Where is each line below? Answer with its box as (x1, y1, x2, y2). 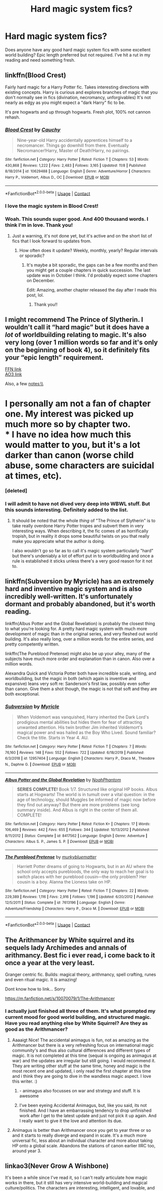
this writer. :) (12, 1078, 37, 1084)
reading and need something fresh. (5, 57, 76, 63)
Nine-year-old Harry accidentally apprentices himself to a (16, 137, 132, 143)
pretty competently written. (5, 641, 60, 647)
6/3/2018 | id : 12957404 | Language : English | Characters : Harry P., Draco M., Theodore (5, 756, 155, 761)
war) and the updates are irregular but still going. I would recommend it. (12, 1057, 156, 1063)
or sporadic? (19, 253, 45, 258)
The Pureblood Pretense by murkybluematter (5, 854, 97, 860)
